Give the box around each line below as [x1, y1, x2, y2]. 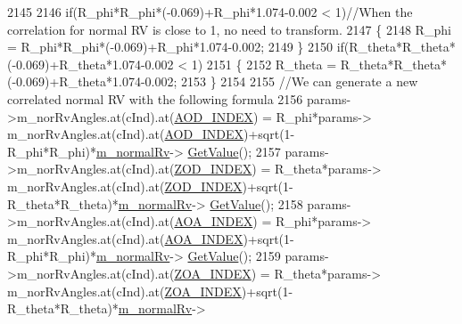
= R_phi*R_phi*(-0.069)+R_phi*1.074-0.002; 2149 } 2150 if [7, 37, 344, 56]
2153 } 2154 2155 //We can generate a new [181, 72, 418, 91]
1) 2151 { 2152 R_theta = [191, 54, 337, 73]
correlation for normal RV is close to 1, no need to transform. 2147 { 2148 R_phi [7, 20, 451, 38]
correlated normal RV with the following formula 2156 [7, 89, 303, 108]
